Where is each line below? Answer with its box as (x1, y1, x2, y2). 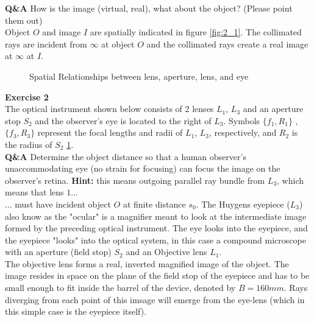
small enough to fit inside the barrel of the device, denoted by (5, 281, 236, 294)
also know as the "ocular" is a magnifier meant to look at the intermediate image (5, 209, 307, 222)
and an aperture (243, 102, 304, 115)
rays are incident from (5, 37, 87, 50)
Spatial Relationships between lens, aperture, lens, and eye (29, 69, 249, 82)
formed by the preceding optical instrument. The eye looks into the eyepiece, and (5, 222, 308, 234)
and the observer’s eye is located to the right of (35, 114, 212, 127)
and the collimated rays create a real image (146, 37, 309, 50)
